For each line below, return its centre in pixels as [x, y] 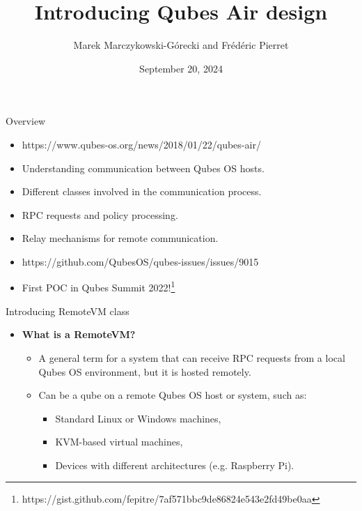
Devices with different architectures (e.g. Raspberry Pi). [175, 465]
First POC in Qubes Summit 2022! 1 [99, 287]
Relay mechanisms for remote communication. [120, 238]
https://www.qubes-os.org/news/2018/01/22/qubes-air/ [141, 144]
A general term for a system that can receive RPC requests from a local [192, 357]
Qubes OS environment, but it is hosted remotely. [145, 371]
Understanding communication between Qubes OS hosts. [143, 168]
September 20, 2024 [181, 68]
